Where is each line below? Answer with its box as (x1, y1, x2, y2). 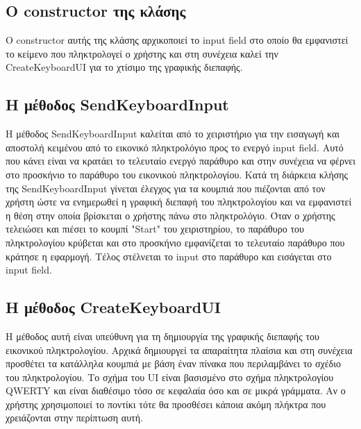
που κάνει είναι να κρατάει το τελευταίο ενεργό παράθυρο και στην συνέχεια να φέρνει (6, 153, 355, 168)
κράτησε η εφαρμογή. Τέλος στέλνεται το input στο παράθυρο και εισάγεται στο (6, 249, 332, 263)
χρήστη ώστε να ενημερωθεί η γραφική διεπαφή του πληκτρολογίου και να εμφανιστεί (6, 194, 352, 209)
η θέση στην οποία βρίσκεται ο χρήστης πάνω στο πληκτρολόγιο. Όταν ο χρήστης (6, 208, 335, 222)
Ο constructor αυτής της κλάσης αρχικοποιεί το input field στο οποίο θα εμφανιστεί (6, 33, 349, 47)
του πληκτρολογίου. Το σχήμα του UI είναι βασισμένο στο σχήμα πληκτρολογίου (6, 369, 334, 384)
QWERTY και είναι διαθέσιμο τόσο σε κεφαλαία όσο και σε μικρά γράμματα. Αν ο (6, 383, 346, 398)
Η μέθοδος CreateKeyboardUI (6, 296, 221, 318)
